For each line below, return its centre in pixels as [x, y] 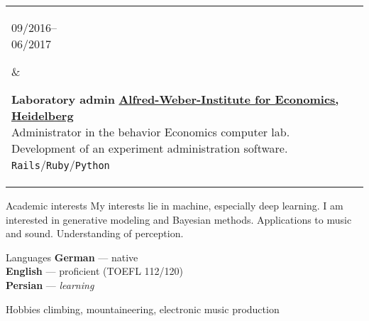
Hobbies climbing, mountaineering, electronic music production [143, 309]
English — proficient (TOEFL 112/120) [95, 271]
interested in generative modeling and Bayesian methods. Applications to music [179, 219]
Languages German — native [72, 257]
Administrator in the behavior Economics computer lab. [151, 132]
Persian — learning [50, 284]
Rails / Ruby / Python [61, 164]
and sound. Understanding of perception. [95, 233]
